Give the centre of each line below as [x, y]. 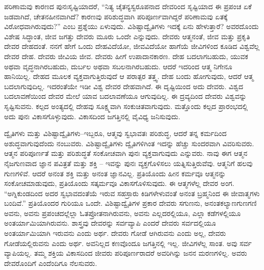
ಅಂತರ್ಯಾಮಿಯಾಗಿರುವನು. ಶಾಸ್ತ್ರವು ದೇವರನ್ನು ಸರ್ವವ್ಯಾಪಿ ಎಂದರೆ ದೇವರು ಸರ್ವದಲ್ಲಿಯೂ [110, 223]
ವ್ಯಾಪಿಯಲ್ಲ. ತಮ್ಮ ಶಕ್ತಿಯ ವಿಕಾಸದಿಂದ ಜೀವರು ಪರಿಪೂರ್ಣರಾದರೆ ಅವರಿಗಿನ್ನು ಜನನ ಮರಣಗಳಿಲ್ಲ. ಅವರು [126, 253]
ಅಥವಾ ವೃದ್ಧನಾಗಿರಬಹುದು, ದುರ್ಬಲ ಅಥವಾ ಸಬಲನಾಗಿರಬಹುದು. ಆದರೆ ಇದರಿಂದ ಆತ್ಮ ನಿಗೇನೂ [118, 66]
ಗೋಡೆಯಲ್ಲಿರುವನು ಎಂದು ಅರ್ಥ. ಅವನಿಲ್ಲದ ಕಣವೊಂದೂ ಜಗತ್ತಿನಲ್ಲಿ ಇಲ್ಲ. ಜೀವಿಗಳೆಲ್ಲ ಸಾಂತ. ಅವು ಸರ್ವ [128, 243]
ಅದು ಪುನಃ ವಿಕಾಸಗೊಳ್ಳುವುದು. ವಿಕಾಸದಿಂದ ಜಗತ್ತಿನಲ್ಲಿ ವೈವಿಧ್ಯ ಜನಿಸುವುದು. [92, 116]
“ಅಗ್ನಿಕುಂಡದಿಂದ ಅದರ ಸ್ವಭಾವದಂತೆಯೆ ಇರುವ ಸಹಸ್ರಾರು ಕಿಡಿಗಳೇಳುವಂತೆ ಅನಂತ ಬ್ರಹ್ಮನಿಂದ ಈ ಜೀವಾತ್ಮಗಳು [132, 193]
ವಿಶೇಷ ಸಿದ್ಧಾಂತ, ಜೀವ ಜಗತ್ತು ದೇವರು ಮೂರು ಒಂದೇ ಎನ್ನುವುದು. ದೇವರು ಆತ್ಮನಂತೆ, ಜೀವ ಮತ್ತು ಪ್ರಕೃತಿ [127, 36]
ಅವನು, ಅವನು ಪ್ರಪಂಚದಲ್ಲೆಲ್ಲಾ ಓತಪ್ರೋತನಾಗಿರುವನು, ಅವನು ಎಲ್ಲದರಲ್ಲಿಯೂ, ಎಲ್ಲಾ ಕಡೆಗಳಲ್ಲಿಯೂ [123, 213]
